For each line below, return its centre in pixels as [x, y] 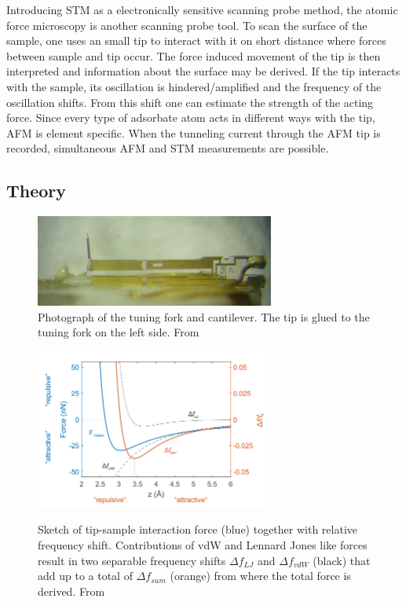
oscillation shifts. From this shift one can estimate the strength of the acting [190, 102]
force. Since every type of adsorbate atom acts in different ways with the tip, [191, 117]
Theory [37, 191]
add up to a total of [85, 576]
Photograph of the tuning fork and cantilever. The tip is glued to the [204, 316]
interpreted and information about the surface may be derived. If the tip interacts [203, 71]
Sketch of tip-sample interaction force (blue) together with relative [198, 529]
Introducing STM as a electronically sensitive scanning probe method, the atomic [202, 9]
